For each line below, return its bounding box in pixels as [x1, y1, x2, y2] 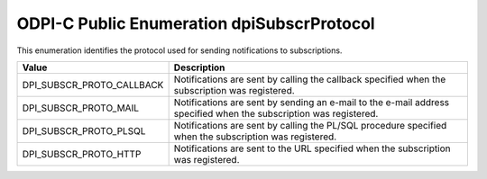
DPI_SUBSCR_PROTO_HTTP [22, 148, 142, 160]
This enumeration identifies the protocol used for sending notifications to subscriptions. [16, 45, 343, 56]
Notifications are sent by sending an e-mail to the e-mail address [173, 95, 450, 108]
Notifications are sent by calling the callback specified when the [173, 73, 446, 85]
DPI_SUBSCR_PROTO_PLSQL [22, 124, 146, 137]
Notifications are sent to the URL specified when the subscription [173, 142, 451, 155]
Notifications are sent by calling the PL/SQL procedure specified [173, 119, 447, 131]
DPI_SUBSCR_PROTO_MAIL [22, 102, 140, 114]
